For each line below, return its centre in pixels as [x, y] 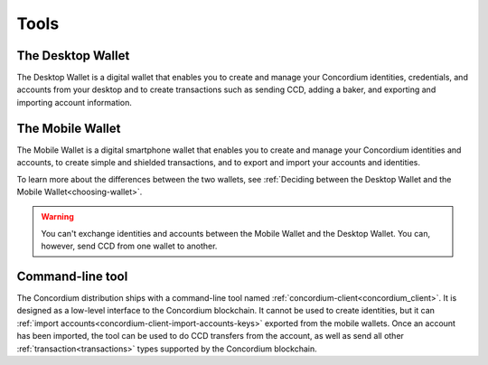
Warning [57, 217]
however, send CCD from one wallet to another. [129, 246]
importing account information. [75, 102]
